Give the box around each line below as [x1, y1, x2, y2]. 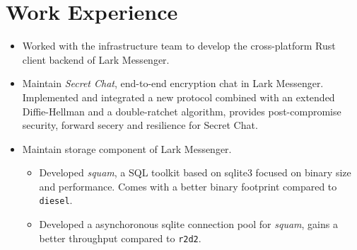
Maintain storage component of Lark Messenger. [22, 141, 232, 156]
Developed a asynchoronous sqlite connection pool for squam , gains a [39, 217, 338, 232]
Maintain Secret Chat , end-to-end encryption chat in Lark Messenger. [22, 76, 324, 91]
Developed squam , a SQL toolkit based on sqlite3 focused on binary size [39, 165, 351, 180]
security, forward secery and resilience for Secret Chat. [22, 118, 258, 132]
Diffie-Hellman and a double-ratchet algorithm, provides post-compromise [22, 103, 341, 118]
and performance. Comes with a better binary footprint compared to [39, 178, 337, 193]
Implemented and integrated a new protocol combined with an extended [22, 89, 335, 104]
